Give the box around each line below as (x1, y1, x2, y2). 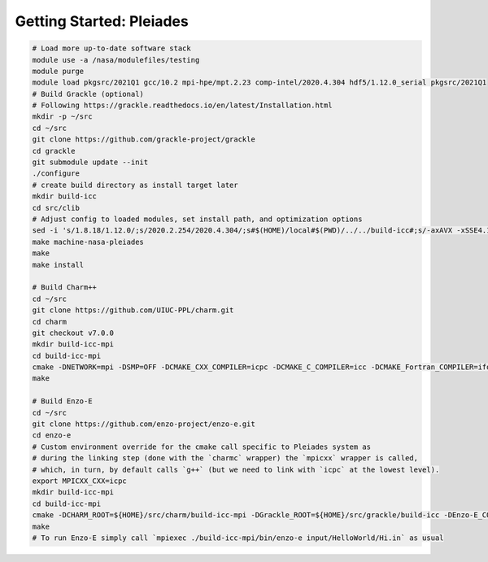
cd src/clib (32, 203, 81, 212)
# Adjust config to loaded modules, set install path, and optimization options (32, 215, 363, 224)
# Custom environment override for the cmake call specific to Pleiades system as (32, 442, 372, 451)
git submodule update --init (32, 158, 149, 167)
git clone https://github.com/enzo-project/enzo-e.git (32, 420, 255, 429)
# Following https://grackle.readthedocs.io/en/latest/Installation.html (32, 101, 333, 110)
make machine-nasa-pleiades (32, 237, 144, 246)
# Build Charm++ (32, 283, 98, 292)
